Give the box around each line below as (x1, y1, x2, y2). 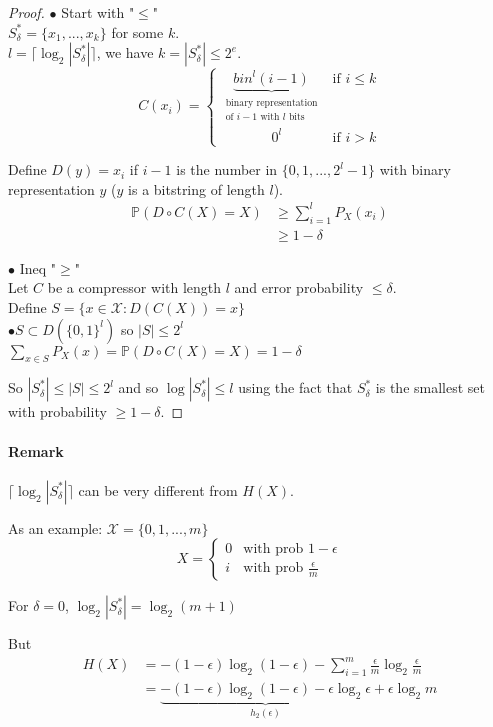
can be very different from (78, 479, 238, 500)
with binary (379, 159, 451, 180)
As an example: (8, 517, 103, 538)
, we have (96, 42, 154, 63)
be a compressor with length (47, 277, 222, 298)
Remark (8, 440, 64, 461)
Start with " (61, 2, 135, 22)
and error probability (234, 277, 364, 298)
